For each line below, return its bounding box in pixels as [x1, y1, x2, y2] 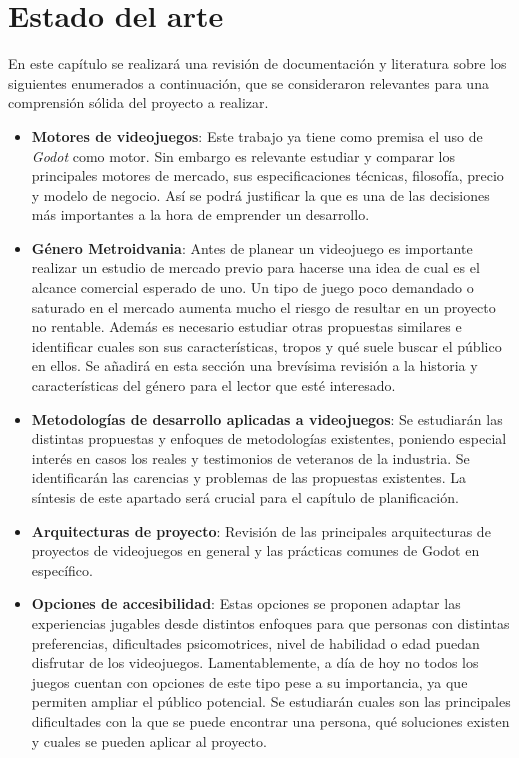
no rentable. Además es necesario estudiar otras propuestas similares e [31, 316, 462, 337]
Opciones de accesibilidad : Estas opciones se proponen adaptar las [31, 593, 461, 614]
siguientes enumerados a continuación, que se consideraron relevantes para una [8, 72, 489, 93]
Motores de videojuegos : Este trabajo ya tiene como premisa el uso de [31, 125, 483, 146]
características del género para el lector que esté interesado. [31, 375, 396, 396]
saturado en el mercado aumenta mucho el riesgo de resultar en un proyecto [31, 296, 496, 317]
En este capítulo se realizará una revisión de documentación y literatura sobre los [8, 53, 507, 74]
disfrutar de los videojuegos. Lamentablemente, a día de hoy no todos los [31, 652, 479, 673]
